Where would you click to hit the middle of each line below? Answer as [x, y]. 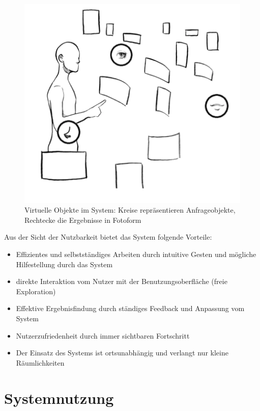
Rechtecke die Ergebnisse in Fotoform [83, 220]
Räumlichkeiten [40, 362]
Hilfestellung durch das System [64, 264]
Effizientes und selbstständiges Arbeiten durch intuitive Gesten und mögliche [136, 254]
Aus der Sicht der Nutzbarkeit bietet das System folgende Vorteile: [108, 237]
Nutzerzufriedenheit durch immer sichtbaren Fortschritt [103, 335]
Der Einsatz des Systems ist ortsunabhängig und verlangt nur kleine [122, 353]
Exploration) [36, 291]
